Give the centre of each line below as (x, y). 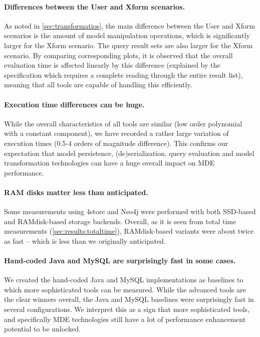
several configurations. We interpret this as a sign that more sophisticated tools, (127, 309)
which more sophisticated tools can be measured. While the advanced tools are (125, 289)
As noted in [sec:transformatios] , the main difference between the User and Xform (130, 25)
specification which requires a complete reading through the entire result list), (123, 74)
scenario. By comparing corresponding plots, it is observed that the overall (118, 55)
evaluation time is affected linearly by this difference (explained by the (112, 65)
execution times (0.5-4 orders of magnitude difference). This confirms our (116, 143)
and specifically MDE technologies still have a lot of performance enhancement (125, 319)
